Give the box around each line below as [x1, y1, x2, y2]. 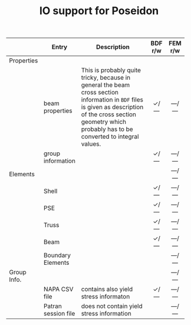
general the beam [81, 81, 130, 89]
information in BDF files [81, 96, 143, 104]
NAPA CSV [43, 285, 74, 293]
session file [43, 310, 75, 318]
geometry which [81, 118, 127, 126]
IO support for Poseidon [39, 4, 159, 18]
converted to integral [81, 133, 139, 141]
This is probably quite [81, 66, 141, 74]
